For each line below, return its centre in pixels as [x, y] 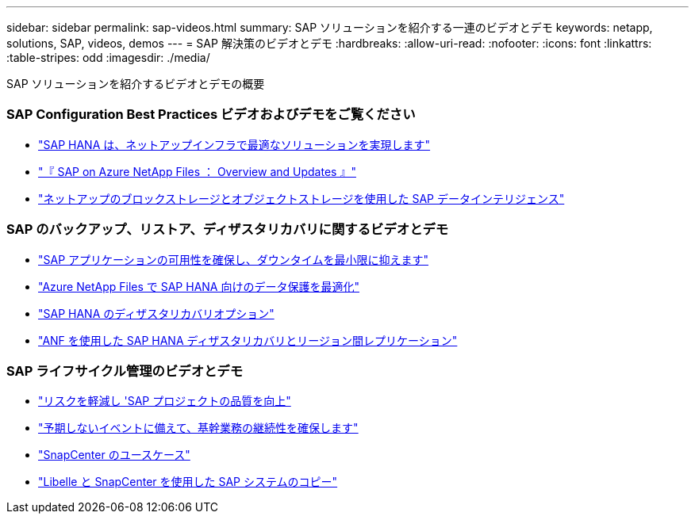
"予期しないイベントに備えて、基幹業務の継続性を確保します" [198, 428]
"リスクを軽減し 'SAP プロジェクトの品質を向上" [165, 401]
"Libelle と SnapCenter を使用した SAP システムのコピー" [188, 482]
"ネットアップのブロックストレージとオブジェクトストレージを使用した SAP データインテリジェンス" [301, 198]
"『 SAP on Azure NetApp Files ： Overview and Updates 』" [197, 171]
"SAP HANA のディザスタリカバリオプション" [156, 313]
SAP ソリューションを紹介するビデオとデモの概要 [136, 84]
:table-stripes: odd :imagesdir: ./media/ [108, 57]
